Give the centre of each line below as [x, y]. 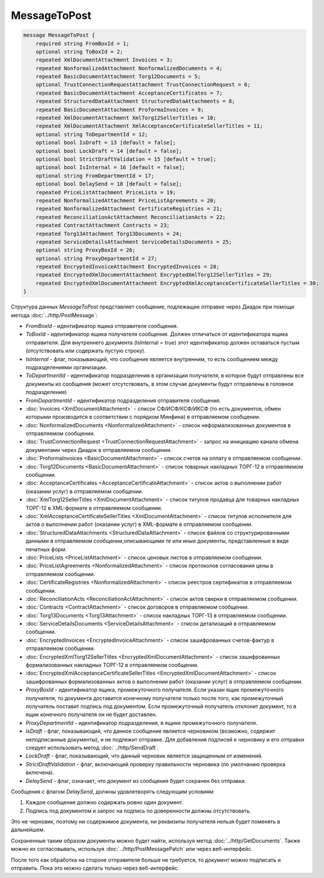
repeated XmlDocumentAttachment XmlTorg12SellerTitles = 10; [126, 118]
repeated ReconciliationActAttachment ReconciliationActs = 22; [131, 217]
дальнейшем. [28, 830]
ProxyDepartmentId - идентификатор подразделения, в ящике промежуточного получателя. [142, 723]
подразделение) [46, 392]
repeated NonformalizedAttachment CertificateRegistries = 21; [129, 209]
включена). [40, 773]
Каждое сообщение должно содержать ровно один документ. [104, 802]
